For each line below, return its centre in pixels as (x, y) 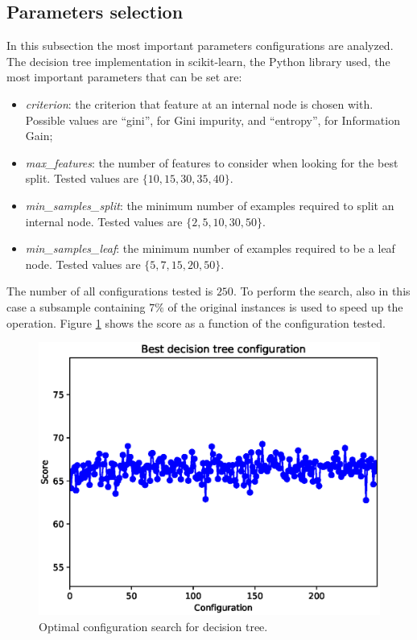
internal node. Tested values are (104, 221)
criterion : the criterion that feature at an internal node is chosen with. (199, 103)
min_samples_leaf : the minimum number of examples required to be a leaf (210, 248)
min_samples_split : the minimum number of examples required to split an (210, 205)
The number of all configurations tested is (110, 291)
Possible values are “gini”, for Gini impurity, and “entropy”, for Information (213, 120)
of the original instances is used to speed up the (285, 306)
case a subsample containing (76, 306)
